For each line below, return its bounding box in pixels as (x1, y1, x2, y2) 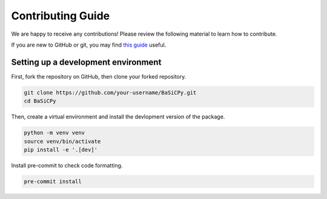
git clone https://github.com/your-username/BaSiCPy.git (24, 89, 197, 96)
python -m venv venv (24, 129, 85, 136)
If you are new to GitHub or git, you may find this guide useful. (11, 41, 167, 48)
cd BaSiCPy (24, 97, 56, 105)
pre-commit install (24, 178, 82, 184)
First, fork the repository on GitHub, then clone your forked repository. (11, 73, 187, 80)
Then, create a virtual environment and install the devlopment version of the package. (11, 113, 225, 120)
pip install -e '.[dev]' (24, 146, 98, 153)
